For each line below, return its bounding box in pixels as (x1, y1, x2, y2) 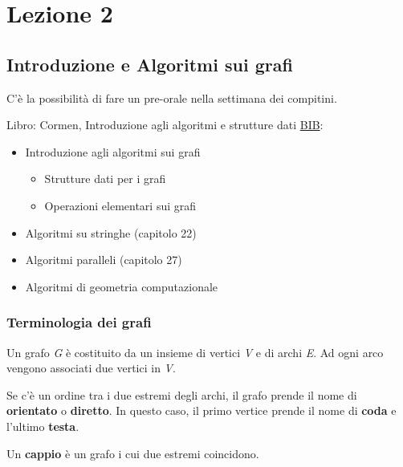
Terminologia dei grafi (6, 312, 152, 332)
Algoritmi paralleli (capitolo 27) (25, 251, 182, 268)
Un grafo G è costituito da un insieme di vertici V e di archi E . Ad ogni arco (6, 343, 384, 360)
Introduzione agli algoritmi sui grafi (25, 143, 201, 160)
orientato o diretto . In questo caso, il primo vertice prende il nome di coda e (6, 402, 397, 419)
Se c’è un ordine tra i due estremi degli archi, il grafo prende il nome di (6, 386, 357, 403)
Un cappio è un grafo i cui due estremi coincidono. (6, 445, 259, 461)
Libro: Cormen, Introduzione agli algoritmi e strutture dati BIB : (6, 116, 324, 133)
